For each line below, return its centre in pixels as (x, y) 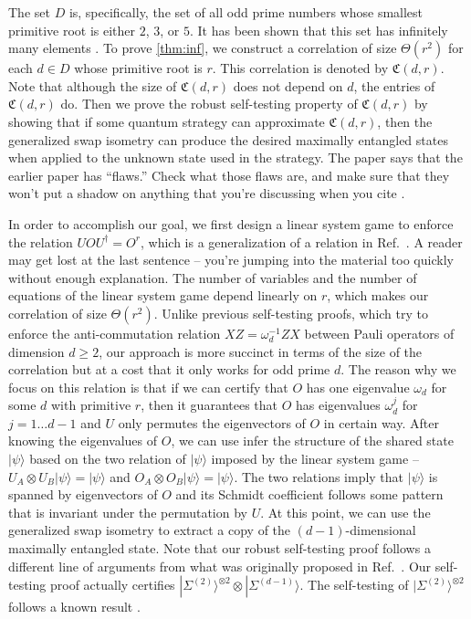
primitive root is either (72, 30)
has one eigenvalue (358, 387)
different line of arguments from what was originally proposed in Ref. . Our (220, 566)
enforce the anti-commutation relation (115, 333)
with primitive (91, 405)
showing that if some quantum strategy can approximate (167, 121)
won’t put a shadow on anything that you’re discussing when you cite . (207, 193)
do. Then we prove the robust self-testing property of (209, 104)
